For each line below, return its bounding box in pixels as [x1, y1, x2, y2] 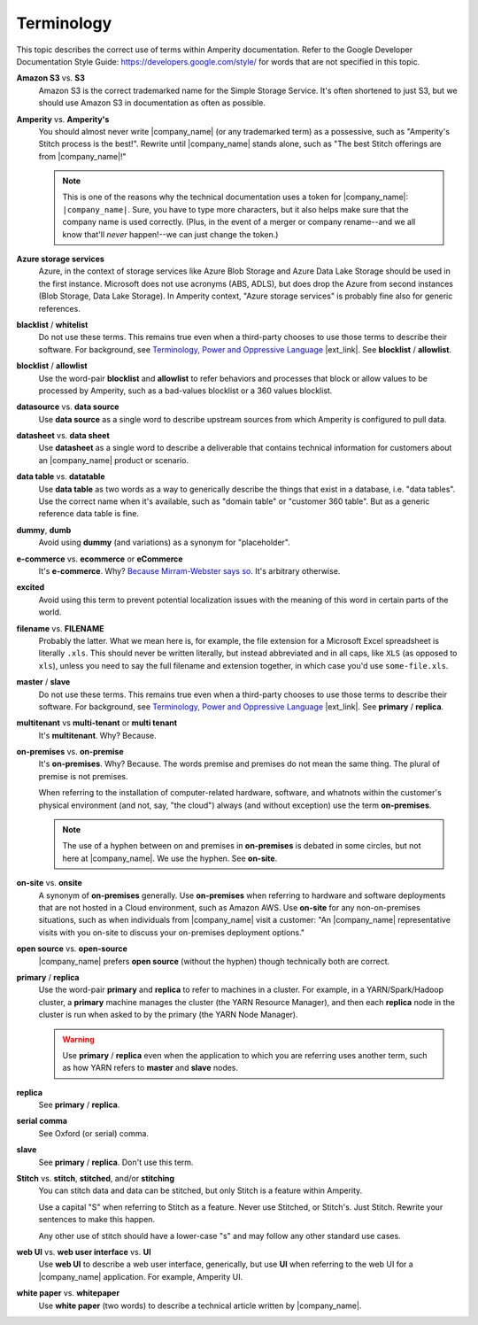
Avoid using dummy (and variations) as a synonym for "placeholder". [38, 537, 291, 548]
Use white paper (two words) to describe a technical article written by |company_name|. [38, 1300, 362, 1311]
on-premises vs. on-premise [16, 747, 124, 757]
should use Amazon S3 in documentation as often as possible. [38, 97, 266, 108]
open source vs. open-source [16, 943, 128, 954]
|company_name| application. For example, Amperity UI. [38, 1271, 243, 1282]
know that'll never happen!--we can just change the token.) [62, 229, 279, 239]
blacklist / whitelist [16, 319, 89, 329]
